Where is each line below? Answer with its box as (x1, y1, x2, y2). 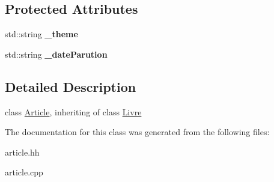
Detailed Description (5, 77, 136, 96)
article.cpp (5, 166, 43, 178)
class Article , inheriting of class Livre (5, 105, 142, 118)
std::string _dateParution (5, 47, 108, 60)
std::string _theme (5, 28, 78, 40)
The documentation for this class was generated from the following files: (5, 126, 270, 138)
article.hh (5, 145, 40, 158)
